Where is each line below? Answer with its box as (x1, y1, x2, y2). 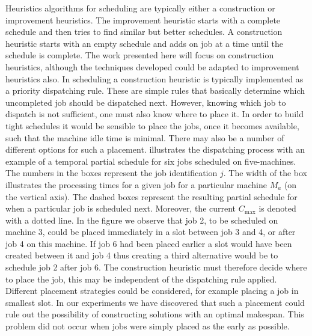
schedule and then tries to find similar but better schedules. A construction (5, 25, 283, 38)
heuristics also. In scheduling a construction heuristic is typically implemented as (5, 72, 304, 85)
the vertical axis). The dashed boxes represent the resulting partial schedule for (5, 190, 298, 203)
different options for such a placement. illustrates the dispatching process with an (5, 143, 305, 156)
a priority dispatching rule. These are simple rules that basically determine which (5, 84, 305, 97)
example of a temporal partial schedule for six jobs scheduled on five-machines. (5, 154, 296, 167)
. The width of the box (223, 166, 307, 179)
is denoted (258, 202, 296, 215)
